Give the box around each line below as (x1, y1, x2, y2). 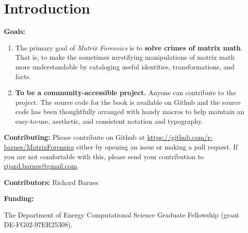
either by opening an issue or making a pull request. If (76, 142, 238, 152)
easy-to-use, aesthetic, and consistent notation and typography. (15, 116, 203, 126)
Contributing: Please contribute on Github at (4, 132, 145, 142)
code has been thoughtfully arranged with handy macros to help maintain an (15, 106, 245, 116)
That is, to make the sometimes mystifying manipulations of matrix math (15, 52, 235, 62)
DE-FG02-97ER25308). (4, 219, 73, 229)
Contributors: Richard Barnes (4, 177, 99, 187)
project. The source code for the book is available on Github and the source (15, 97, 241, 107)
